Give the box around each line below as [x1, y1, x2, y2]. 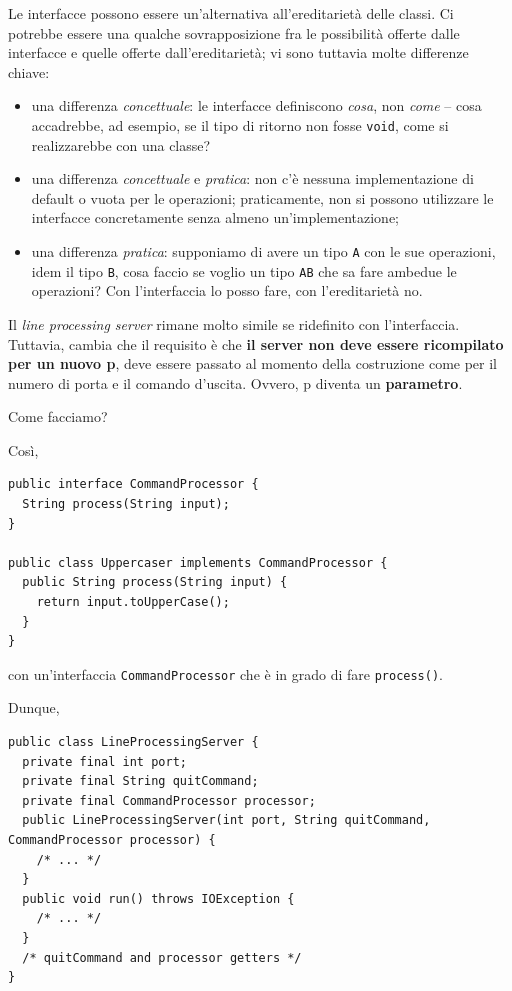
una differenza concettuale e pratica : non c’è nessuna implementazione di [31, 168, 474, 189]
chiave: [8, 61, 50, 82]
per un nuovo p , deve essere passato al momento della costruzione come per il [8, 353, 498, 374]
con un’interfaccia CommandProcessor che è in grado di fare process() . [8, 663, 444, 684]
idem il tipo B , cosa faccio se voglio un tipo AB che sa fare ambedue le [31, 260, 457, 281]
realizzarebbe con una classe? [31, 134, 211, 155]
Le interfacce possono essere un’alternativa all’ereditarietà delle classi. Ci [8, 3, 454, 23]
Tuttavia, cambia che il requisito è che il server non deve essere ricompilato [8, 333, 504, 354]
